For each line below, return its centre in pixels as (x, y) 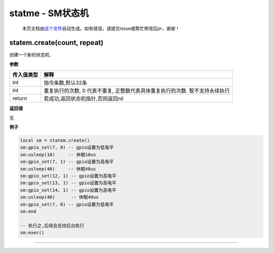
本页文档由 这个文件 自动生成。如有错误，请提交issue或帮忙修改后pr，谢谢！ (101, 28)
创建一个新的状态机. (30, 55)
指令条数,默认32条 (65, 83)
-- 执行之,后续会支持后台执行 (52, 225)
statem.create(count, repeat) (56, 43)
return (20, 98)
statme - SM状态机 (49, 13)
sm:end (28, 211)
